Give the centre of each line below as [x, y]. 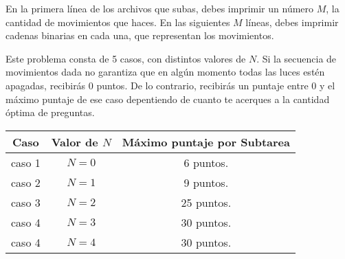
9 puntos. [206, 182]
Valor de [75, 142]
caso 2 [26, 182]
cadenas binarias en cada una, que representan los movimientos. [140, 35]
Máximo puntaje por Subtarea [206, 142]
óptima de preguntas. [50, 112]
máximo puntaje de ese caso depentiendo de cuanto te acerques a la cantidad [168, 99]
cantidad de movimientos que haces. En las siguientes [118, 22]
